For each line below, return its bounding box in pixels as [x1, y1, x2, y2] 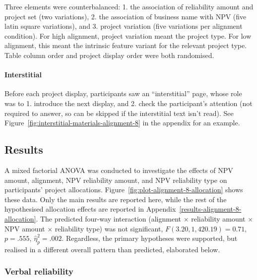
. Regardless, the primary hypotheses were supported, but [62, 233, 238, 243]
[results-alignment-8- [179, 204, 242, 214]
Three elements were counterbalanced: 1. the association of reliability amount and [4, 1, 254, 11]
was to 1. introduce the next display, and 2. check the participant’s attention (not [4, 98, 253, 108]
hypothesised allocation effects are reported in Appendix [4, 204, 176, 214]
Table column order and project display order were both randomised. [4, 50, 214, 60]
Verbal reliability [4, 265, 73, 278]
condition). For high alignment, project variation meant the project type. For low [4, 30, 252, 41]
